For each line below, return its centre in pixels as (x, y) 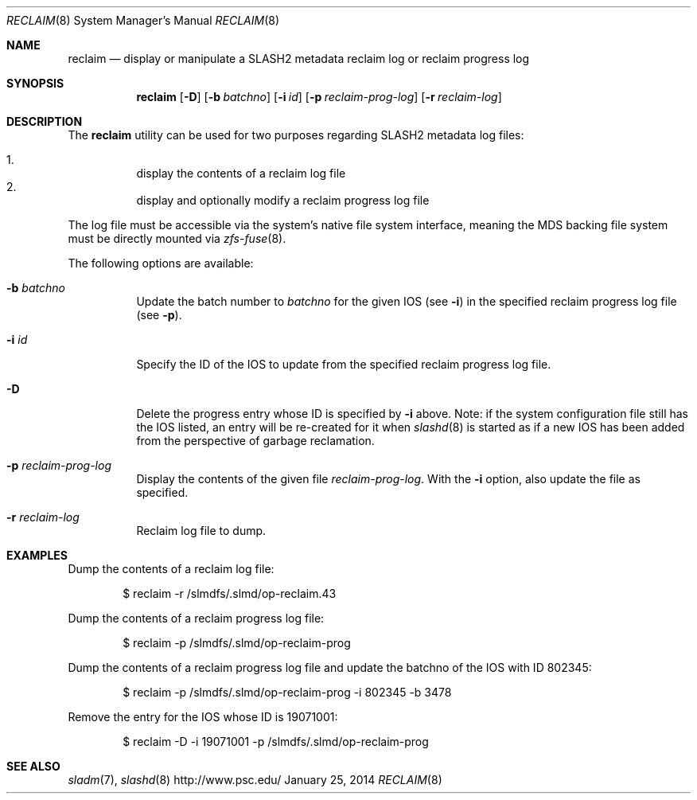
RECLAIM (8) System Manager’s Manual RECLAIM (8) (143, 20)
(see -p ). (159, 315)
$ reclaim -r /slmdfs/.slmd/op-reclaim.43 (230, 593)
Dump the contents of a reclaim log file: (171, 569)
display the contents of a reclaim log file (241, 173)
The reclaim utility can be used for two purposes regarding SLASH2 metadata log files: (296, 135)
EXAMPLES (37, 555)
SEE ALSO (33, 766)
